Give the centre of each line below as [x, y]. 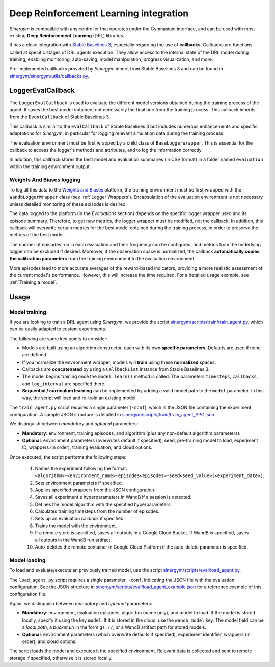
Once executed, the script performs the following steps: [68, 457]
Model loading [28, 560]
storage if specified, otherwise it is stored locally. [61, 658]
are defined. [35, 355]
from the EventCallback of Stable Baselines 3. [60, 117]
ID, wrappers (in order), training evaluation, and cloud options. [87, 447]
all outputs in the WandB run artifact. [73, 540]
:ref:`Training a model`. [33, 282]
